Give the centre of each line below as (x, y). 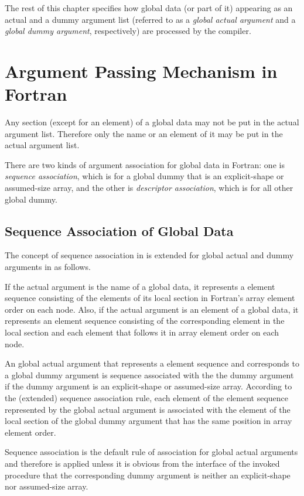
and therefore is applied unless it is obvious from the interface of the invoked (142, 463)
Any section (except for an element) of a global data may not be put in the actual (152, 122)
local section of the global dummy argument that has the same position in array (148, 421)
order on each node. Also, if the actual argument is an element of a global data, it (152, 309)
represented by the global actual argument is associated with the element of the (148, 409)
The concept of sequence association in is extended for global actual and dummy (149, 255)
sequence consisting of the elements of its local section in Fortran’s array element (150, 298)
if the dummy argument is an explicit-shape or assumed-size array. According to (148, 386)
